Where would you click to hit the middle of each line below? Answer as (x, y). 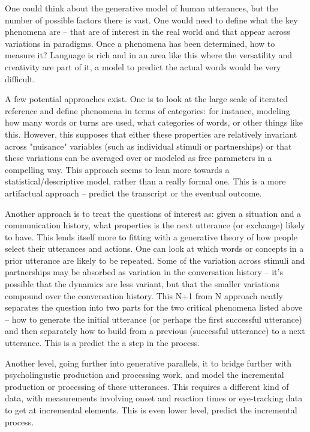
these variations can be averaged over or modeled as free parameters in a (139, 158)
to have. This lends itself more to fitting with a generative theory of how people (151, 236)
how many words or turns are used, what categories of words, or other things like (154, 122)
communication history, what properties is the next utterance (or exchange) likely (155, 225)
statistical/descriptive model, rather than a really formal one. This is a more (145, 181)
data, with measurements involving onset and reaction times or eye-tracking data (154, 398)
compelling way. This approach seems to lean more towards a (117, 169)
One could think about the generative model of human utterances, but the (142, 8)
